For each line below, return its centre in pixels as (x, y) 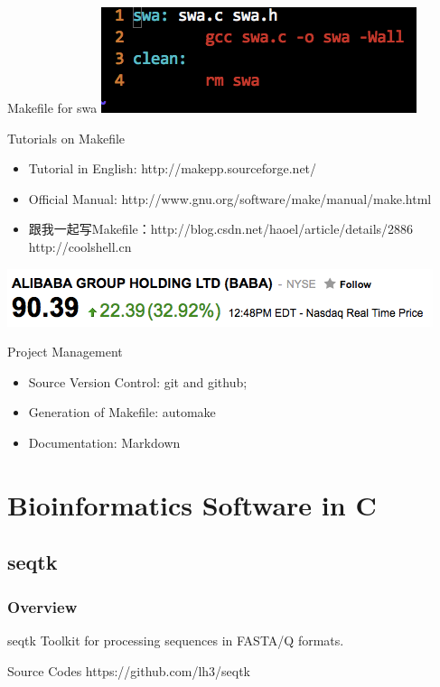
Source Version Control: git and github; (138, 381)
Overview (42, 606)
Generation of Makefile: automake (122, 412)
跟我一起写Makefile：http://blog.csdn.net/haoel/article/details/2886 (221, 229)
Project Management (65, 352)
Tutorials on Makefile (66, 138)
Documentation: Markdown (104, 442)
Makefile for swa (52, 107)
